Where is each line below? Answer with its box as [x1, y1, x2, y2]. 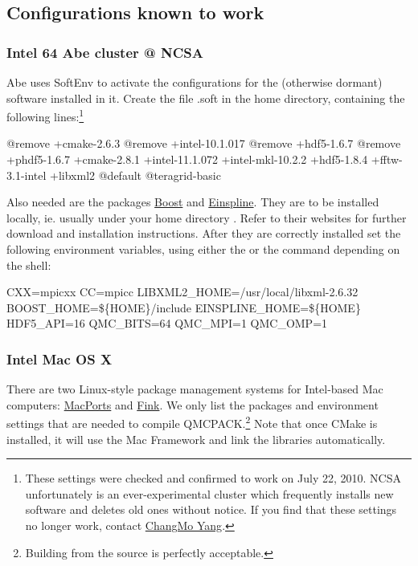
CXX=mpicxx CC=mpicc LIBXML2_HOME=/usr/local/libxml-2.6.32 [6, 283, 359, 300]
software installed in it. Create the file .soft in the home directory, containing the [6, 89, 405, 106]
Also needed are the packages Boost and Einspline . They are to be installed [6, 193, 379, 210]
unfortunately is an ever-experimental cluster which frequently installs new [25, 485, 394, 502]
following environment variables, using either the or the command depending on [6, 241, 400, 257]
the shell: [6, 256, 51, 273]
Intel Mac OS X [6, 348, 113, 369]
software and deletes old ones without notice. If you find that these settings [25, 501, 397, 518]
